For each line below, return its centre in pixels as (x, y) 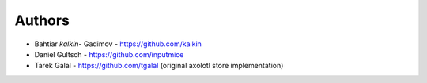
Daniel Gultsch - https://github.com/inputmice (109, 54)
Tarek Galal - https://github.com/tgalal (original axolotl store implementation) (159, 66)
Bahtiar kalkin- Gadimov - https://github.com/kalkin (118, 44)
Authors (42, 20)
